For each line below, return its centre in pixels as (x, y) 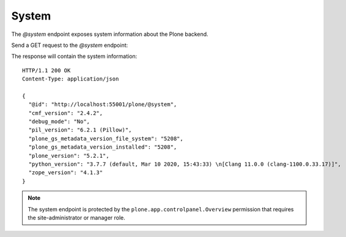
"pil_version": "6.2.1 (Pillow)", (80, 130)
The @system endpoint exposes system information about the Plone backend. (110, 34)
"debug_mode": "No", (59, 122)
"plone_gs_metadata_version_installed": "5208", (103, 147)
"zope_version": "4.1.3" (66, 173)
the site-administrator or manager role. (76, 218)
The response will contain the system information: (74, 56)
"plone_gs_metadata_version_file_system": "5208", (106, 138)
